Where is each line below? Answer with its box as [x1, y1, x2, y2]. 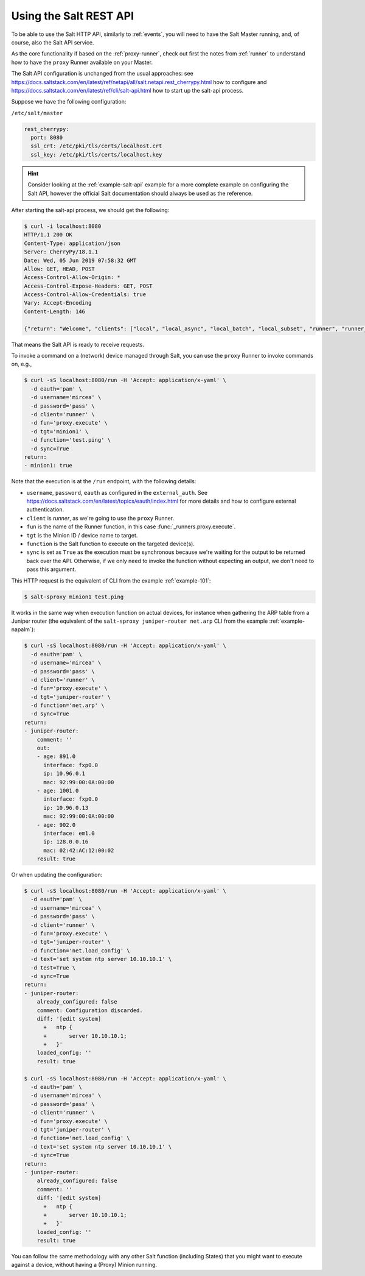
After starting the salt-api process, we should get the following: [11, 206, 170, 213]
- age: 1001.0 [36, 787, 79, 794]
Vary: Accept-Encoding [24, 299, 92, 307]
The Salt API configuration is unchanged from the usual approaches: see [11, 70, 194, 77]
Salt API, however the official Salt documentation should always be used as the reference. [27, 190, 253, 197]
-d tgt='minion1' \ [30, 428, 89, 435]
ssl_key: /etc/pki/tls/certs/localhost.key [30, 151, 162, 158]
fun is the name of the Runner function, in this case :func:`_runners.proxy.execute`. [26, 523, 236, 530]
